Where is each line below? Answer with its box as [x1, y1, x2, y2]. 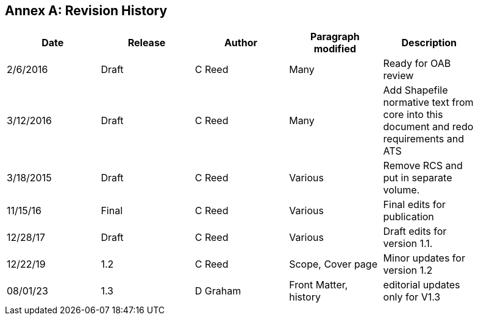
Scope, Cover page [289, 258, 377, 271]
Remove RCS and [383, 159, 463, 172]
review [383, 69, 414, 82]
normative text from [383, 96, 474, 109]
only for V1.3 [383, 291, 441, 304]
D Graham [194, 285, 241, 297]
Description [401, 37, 457, 49]
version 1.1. [383, 237, 433, 250]
